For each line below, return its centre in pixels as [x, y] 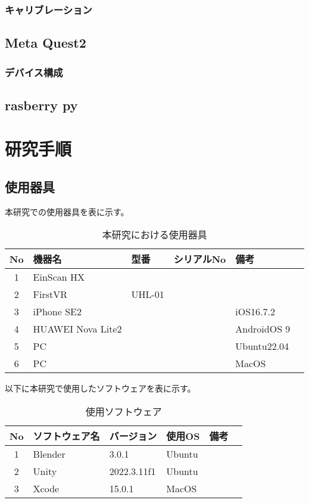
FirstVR [50, 294]
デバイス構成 [34, 72]
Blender [49, 454]
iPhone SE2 [57, 312]
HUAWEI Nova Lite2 [77, 329]
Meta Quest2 [46, 43]
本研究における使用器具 [154, 235]
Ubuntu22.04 [262, 346]
